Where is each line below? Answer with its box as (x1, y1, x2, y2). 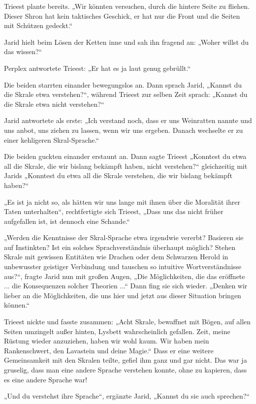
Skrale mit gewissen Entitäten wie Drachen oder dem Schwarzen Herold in (4, 251, 228, 262)
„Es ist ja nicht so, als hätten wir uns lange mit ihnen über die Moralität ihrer (4, 196, 240, 207)
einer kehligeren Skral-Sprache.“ (4, 134, 99, 145)
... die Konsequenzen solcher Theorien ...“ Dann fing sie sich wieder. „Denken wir (4, 280, 248, 291)
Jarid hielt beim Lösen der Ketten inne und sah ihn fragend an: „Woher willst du (4, 36, 249, 47)
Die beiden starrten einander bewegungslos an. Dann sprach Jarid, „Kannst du (4, 79, 242, 90)
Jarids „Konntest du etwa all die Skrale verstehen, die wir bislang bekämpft (4, 170, 232, 181)
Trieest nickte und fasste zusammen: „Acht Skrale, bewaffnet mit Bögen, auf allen (4, 316, 251, 327)
